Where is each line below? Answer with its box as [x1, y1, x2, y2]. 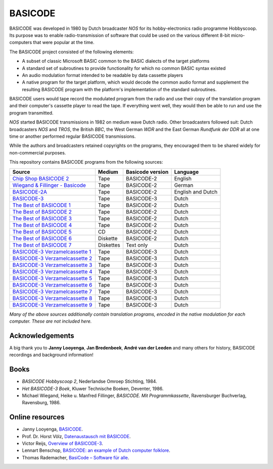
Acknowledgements [9, 331, 74, 340]
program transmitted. [9, 109, 54, 116]
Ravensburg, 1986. [22, 400, 61, 406]
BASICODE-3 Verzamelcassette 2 [12, 255, 93, 262]
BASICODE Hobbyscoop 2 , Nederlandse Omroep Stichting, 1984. [22, 378, 157, 384]
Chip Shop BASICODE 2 [12, 175, 69, 182]
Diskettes [98, 241, 121, 248]
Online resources [9, 413, 65, 421]
